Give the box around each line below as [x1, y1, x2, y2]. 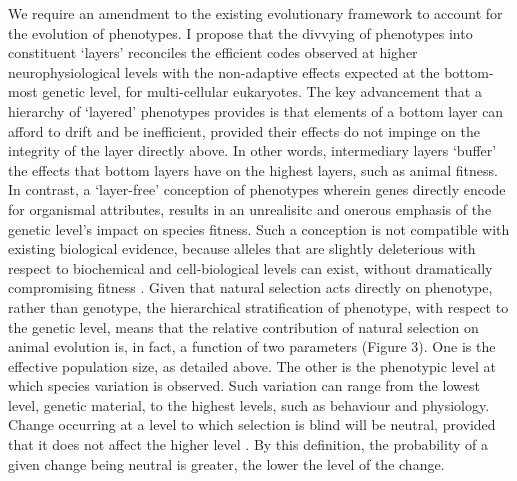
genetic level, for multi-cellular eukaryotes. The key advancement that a [42, 81, 482, 102]
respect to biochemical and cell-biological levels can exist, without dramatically [8, 257, 493, 278]
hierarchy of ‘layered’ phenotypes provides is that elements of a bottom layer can [8, 100, 504, 121]
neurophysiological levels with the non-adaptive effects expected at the [8, 61, 440, 82]
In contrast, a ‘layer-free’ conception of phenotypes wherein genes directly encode [8, 179, 506, 200]
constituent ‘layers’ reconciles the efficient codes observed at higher [8, 42, 418, 63]
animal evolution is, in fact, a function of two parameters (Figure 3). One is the [8, 336, 496, 357]
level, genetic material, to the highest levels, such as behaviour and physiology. [8, 394, 490, 415]
